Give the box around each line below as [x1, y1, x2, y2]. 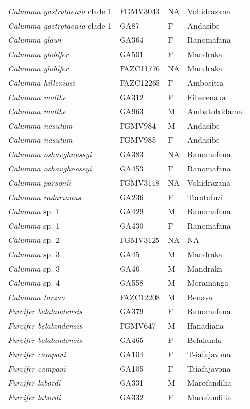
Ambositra [187, 77, 224, 88]
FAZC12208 [120, 291, 160, 303]
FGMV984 [120, 120, 156, 131]
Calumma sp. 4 [8, 277, 60, 288]
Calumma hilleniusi [8, 77, 75, 88]
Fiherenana [187, 91, 226, 102]
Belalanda [187, 334, 222, 345]
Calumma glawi [8, 34, 61, 45]
